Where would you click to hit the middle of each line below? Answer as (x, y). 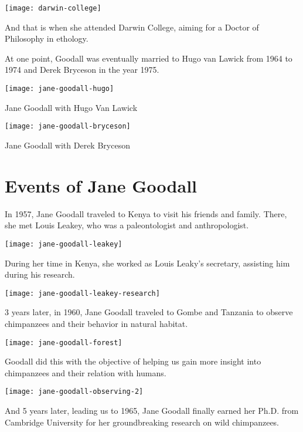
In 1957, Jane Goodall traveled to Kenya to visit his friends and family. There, (146, 213)
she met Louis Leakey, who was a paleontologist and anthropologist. (127, 225)
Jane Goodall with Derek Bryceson (67, 145)
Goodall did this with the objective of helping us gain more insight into (133, 361)
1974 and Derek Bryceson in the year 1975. (82, 70)
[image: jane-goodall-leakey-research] (82, 293)
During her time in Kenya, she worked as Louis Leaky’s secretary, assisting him (147, 263)
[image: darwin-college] (53, 8)
